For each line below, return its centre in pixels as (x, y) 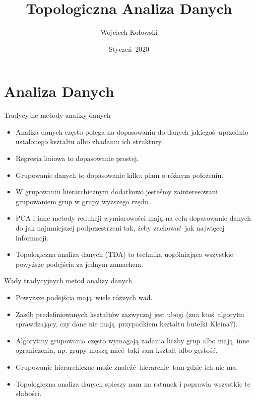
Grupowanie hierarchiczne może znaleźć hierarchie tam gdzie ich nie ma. (127, 366)
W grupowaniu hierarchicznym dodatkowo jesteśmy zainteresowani (117, 192)
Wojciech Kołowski (129, 32)
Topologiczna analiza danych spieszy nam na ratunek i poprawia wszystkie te (133, 383)
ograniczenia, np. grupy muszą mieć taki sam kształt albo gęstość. (117, 350)
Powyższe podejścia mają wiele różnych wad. (84, 297)
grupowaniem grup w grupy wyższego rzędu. (83, 201)
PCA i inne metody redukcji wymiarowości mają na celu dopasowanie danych (133, 218)
